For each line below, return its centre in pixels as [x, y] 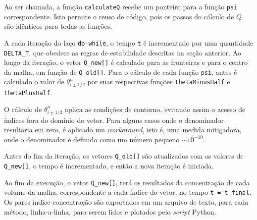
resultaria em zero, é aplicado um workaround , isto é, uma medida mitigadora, [123, 130]
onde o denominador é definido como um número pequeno [92, 139]
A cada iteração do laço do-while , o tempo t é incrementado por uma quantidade [129, 42]
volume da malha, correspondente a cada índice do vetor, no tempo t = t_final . [128, 192]
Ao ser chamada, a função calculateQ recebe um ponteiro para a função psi [121, 6]
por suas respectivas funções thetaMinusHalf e [159, 82]
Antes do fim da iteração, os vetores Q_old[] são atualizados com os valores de [124, 156]
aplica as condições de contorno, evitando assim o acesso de [155, 109]
